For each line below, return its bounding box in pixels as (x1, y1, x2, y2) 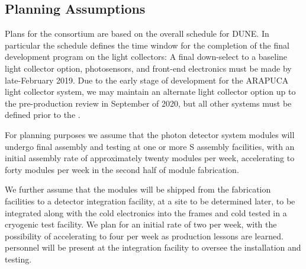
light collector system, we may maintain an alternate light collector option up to (5, 85, 296, 98)
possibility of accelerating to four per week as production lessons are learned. (5, 229, 284, 242)
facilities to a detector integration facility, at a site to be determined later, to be (5, 194, 295, 207)
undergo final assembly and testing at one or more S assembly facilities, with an (5, 140, 295, 152)
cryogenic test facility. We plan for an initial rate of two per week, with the (5, 218, 277, 230)
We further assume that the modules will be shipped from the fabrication (5, 183, 271, 196)
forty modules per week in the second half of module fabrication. (5, 163, 239, 175)
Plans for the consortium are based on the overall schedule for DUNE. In (5, 27, 269, 40)
